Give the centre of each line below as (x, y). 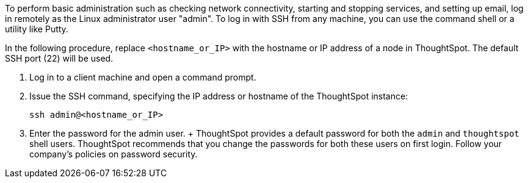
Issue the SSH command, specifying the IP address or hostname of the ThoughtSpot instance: (219, 96)
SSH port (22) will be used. (59, 58)
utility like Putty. (37, 29)
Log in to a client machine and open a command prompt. (143, 77)
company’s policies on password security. (114, 154)
